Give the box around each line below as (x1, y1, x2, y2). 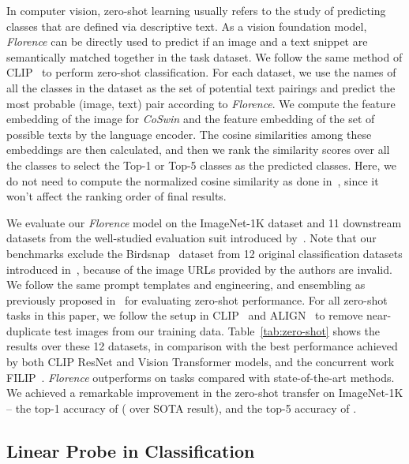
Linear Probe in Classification (6, 438, 255, 462)
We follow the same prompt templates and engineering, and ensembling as (6, 276, 366, 293)
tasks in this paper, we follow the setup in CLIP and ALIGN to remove (6, 307, 363, 324)
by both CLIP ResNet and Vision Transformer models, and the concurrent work (6, 354, 395, 370)
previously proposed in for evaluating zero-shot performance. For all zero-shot (6, 291, 388, 308)
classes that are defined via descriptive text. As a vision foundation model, (6, 17, 367, 34)
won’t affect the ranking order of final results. (6, 188, 227, 204)
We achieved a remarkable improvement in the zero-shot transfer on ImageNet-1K (6, 384, 403, 401)
